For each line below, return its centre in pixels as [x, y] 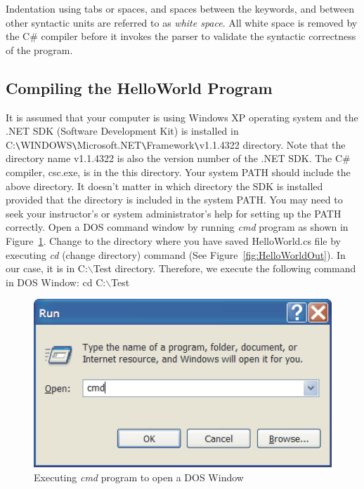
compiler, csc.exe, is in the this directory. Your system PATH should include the [178, 172]
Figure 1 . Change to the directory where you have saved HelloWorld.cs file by [173, 240]
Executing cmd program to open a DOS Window [139, 477]
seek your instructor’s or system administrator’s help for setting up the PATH [174, 213]
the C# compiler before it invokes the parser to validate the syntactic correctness [181, 36]
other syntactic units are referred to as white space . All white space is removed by [182, 22]
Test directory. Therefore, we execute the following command [225, 268]
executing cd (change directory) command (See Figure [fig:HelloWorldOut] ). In [176, 254]
